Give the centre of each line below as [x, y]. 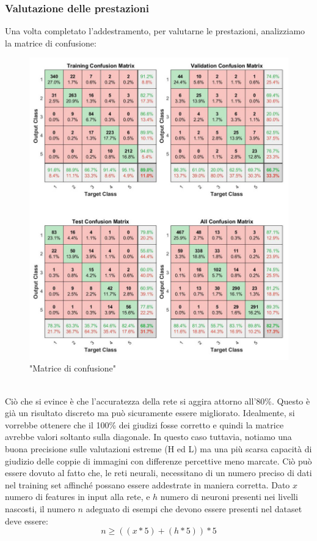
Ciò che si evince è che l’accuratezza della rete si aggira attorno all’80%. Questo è [158, 401]
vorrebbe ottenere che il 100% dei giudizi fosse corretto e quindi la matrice [144, 424]
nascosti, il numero [40, 508]
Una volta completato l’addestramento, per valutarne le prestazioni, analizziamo [155, 31]
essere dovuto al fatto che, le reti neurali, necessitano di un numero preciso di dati [158, 473]
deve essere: [27, 520]
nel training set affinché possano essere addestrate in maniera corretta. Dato [148, 484]
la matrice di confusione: [51, 43]
